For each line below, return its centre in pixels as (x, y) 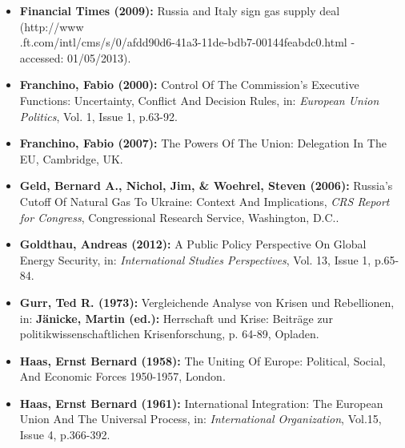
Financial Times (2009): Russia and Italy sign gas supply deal (180, 10)
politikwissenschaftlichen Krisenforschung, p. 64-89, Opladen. (169, 334)
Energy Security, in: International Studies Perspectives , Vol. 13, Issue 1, (195, 259)
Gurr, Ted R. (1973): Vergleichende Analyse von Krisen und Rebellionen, (207, 302)
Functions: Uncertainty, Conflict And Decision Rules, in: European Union (199, 100)
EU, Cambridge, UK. (71, 158)
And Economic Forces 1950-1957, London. (122, 376)
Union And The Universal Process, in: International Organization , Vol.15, (200, 419)
